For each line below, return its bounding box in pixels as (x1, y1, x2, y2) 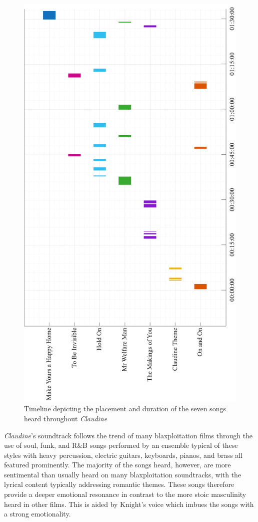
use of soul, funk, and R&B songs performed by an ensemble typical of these (4, 440, 238, 450)
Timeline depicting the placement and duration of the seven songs (24, 403, 226, 414)
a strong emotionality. (4, 508, 71, 519)
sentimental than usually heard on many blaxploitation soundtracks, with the (4, 469, 241, 479)
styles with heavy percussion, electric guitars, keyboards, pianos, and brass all (4, 449, 242, 460)
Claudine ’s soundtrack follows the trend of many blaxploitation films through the (4, 430, 253, 440)
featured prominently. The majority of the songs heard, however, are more (4, 459, 231, 470)
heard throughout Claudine (24, 413, 107, 423)
